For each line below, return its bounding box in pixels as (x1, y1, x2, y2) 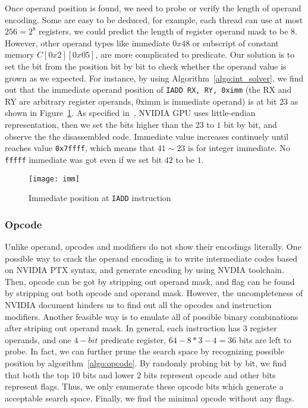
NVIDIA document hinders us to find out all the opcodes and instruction (5, 299, 272, 310)
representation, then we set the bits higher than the (5, 118, 193, 130)
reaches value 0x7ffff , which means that (5, 142, 155, 154)
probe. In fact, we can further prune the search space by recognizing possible (5, 345, 284, 357)
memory (5, 48, 34, 61)
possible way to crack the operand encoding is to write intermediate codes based (5, 252, 298, 264)
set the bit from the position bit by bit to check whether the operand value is (5, 59, 287, 72)
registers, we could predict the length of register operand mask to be (39, 25, 288, 37)
